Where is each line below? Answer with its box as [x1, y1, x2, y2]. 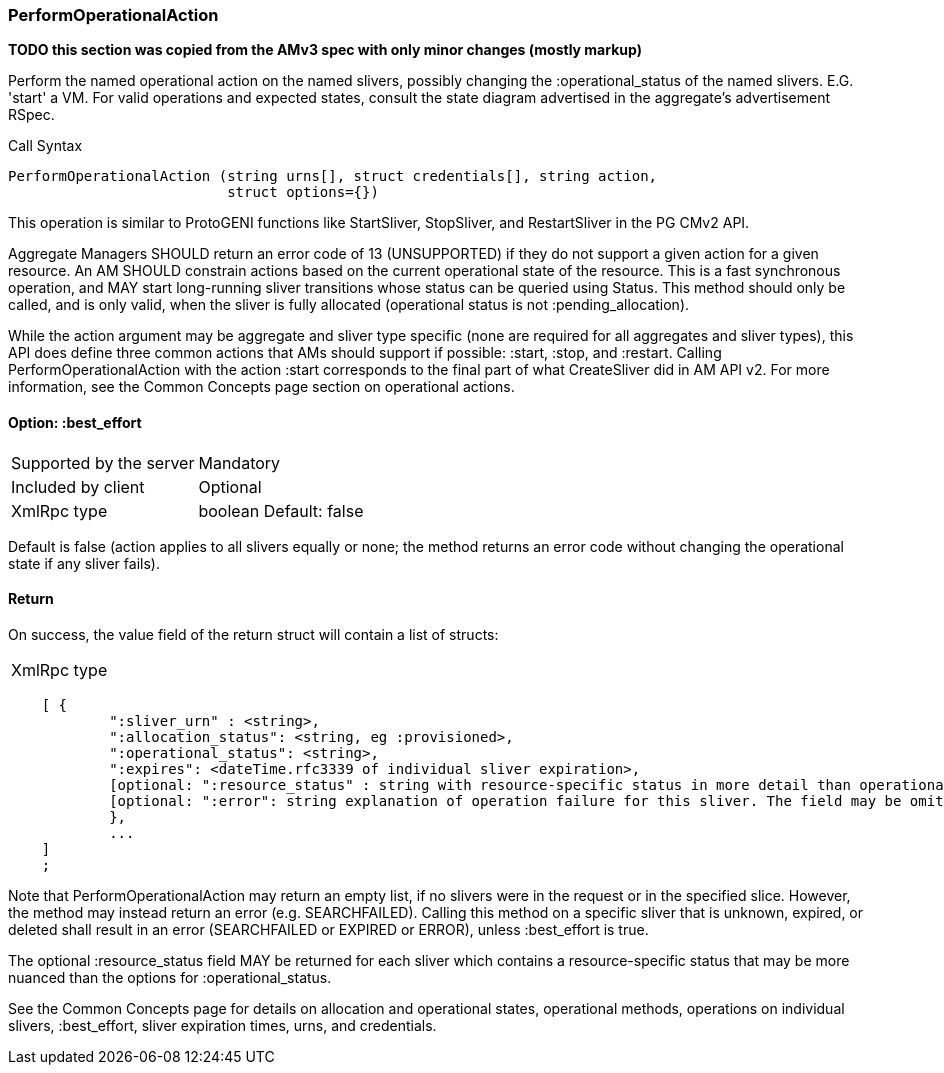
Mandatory [198, 452, 281, 473]
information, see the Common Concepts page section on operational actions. [8, 378, 515, 396]
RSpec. [8, 106, 55, 124]
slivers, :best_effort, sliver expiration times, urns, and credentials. [8, 1016, 437, 1034]
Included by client [11, 476, 145, 497]
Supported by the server [11, 452, 195, 473]
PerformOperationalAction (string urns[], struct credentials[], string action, [8, 168, 658, 185]
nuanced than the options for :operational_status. [8, 968, 332, 986]
